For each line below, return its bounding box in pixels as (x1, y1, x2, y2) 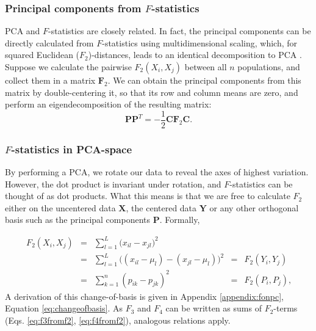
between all (184, 60, 227, 73)
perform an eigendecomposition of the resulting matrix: (5, 98, 212, 111)
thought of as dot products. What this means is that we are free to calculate (5, 189, 290, 202)
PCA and (5, 24, 40, 37)
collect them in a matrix (5, 74, 96, 86)
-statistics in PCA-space (11, 141, 132, 156)
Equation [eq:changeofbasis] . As (5, 302, 123, 315)
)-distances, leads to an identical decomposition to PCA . (88, 48, 302, 61)
